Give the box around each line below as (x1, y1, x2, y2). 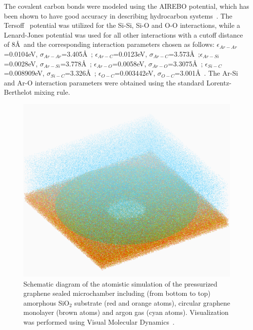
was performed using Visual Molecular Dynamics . (23, 316, 175, 327)
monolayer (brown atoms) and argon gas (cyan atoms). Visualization (23, 307, 229, 317)
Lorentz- (206, 77, 232, 87)
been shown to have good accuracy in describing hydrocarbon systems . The (4, 10, 233, 21)
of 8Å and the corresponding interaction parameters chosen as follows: (4, 39, 214, 49)
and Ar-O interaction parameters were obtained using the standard (4, 77, 204, 87)
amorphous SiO (23, 297, 70, 308)
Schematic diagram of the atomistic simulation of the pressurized (23, 278, 217, 289)
